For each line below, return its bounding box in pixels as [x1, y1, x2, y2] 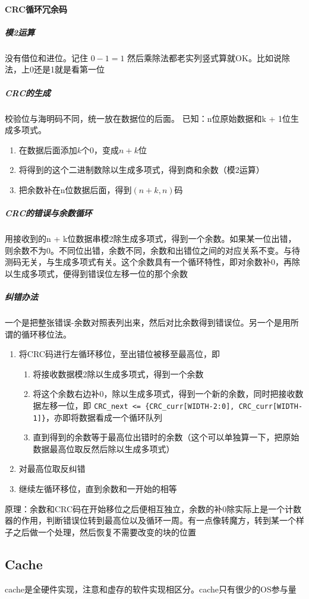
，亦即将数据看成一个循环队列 [46, 411, 163, 423]
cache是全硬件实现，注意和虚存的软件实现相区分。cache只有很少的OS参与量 [5, 582, 297, 595]
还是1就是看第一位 [33, 63, 105, 75]
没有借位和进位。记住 [5, 51, 88, 64]
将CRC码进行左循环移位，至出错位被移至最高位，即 [18, 348, 220, 360]
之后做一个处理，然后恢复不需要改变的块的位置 [12, 525, 196, 538]
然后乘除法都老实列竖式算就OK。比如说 [127, 51, 282, 64]
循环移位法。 [21, 327, 71, 340]
